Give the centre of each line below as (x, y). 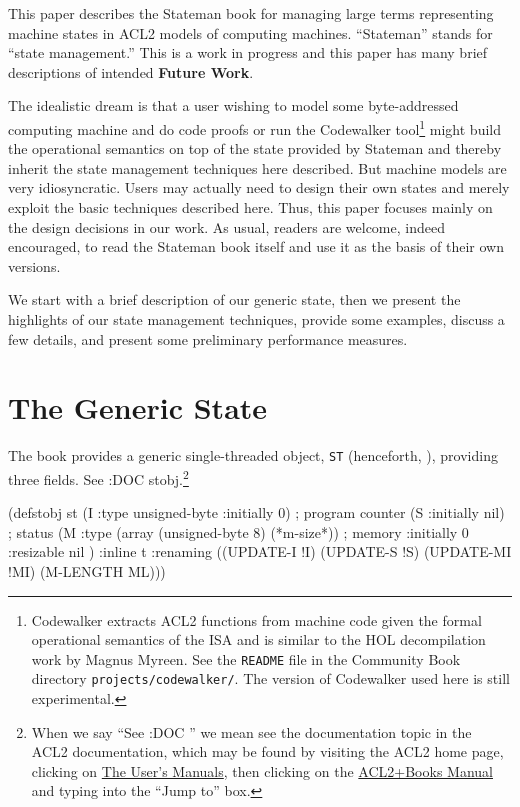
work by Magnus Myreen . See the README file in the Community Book (246, 658)
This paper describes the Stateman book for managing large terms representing (251, 13)
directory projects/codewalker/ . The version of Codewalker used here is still (270, 678)
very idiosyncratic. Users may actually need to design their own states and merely (259, 187)
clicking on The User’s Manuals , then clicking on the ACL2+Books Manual (262, 770)
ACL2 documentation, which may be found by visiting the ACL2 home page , (267, 751)
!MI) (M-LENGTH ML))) (87, 570)
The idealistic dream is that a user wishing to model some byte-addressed (233, 105)
